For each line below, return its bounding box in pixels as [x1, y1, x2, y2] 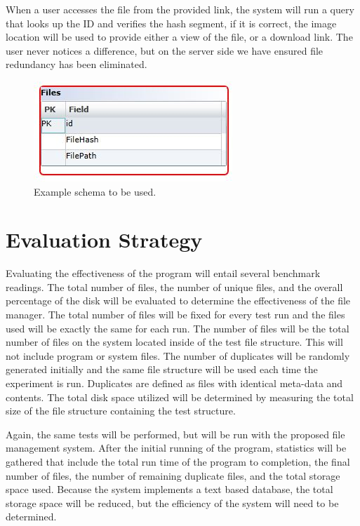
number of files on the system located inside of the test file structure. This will [6, 335, 343, 349]
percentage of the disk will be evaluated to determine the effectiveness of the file [6, 293, 351, 308]
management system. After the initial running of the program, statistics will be [6, 440, 347, 455]
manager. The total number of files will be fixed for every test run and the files [6, 307, 345, 322]
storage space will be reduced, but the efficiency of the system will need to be [6, 495, 339, 510]
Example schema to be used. [34, 184, 156, 198]
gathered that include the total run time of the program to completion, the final [6, 454, 350, 468]
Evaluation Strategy [6, 225, 203, 254]
